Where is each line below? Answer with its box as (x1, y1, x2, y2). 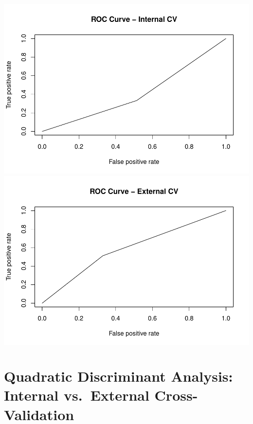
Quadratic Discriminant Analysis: (4, 366, 233, 386)
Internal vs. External (4, 385, 149, 405)
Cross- (154, 385, 198, 405)
